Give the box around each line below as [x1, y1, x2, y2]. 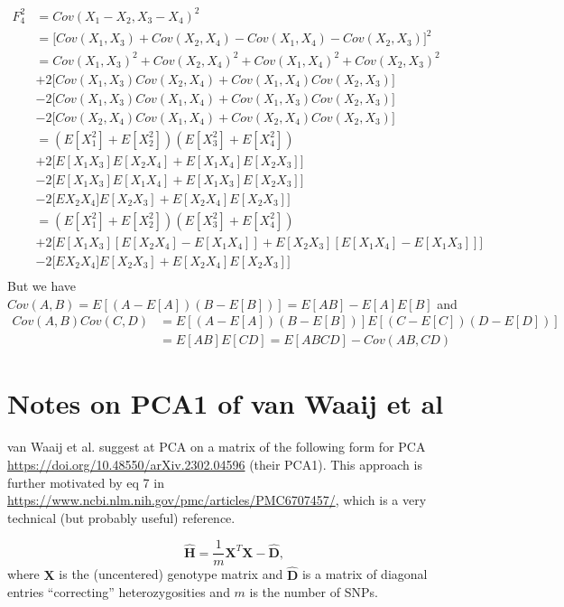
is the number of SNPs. [249, 583, 378, 602]
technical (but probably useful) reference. [7, 508, 236, 527]
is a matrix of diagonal [301, 565, 428, 584]
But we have [7, 275, 77, 294]
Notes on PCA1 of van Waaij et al [7, 385, 444, 422]
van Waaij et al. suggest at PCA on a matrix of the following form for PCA [7, 437, 426, 456]
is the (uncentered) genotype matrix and [59, 565, 283, 584]
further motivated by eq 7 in [7, 472, 164, 491]
